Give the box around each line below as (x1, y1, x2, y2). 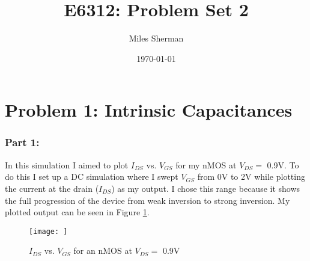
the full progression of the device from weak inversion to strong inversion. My (5, 194, 290, 206)
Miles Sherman (129, 32, 184, 45)
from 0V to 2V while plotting (197, 170, 305, 183)
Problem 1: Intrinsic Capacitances (5, 97, 293, 122)
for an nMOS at (73, 244, 132, 257)
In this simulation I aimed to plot (5, 158, 129, 171)
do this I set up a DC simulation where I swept (5, 170, 178, 183)
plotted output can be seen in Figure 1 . (5, 206, 150, 218)
